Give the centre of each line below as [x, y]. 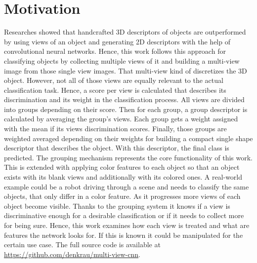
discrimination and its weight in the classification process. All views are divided [124, 99]
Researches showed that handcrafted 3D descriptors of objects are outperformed [125, 32]
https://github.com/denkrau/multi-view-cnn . [72, 254]
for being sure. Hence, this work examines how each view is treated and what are [127, 225]
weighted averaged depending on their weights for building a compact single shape [128, 138]
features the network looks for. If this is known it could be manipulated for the [124, 235]
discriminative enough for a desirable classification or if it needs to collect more [124, 215]
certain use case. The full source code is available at [82, 244]
